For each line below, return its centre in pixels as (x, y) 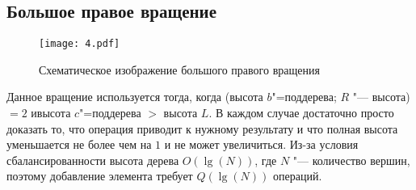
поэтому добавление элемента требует (100, 176)
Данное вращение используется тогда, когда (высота (135, 97)
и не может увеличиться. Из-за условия (261, 144)
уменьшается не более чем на (79, 144)
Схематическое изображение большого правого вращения (179, 69)
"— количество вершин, (351, 160)
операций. (297, 176)
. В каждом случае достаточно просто (301, 113)
